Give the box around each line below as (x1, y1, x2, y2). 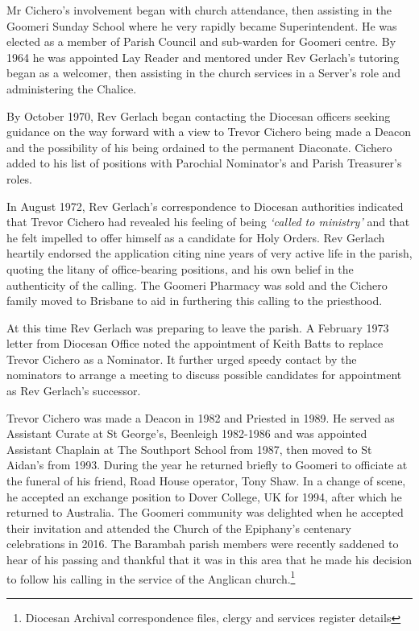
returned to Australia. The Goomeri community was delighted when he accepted (6, 504, 404, 521)
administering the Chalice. (6, 80, 137, 97)
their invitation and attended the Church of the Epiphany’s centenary (6, 519, 351, 536)
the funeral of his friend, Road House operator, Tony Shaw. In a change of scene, (6, 472, 406, 489)
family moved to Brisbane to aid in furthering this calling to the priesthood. (6, 292, 383, 309)
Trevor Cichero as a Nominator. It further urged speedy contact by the (6, 350, 357, 367)
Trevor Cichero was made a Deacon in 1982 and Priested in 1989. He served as (6, 409, 395, 426)
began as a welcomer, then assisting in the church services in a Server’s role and (6, 64, 401, 81)
